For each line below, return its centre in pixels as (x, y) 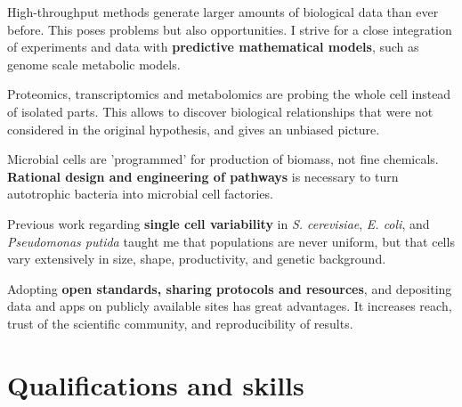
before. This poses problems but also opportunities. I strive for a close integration (230, 29)
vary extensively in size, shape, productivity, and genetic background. (197, 259)
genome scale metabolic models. (94, 64)
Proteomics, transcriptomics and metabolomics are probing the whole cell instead (229, 94)
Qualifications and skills (156, 384)
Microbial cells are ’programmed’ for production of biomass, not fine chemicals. (223, 159)
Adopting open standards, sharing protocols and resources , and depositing (230, 288)
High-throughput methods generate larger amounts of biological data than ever (223, 12)
